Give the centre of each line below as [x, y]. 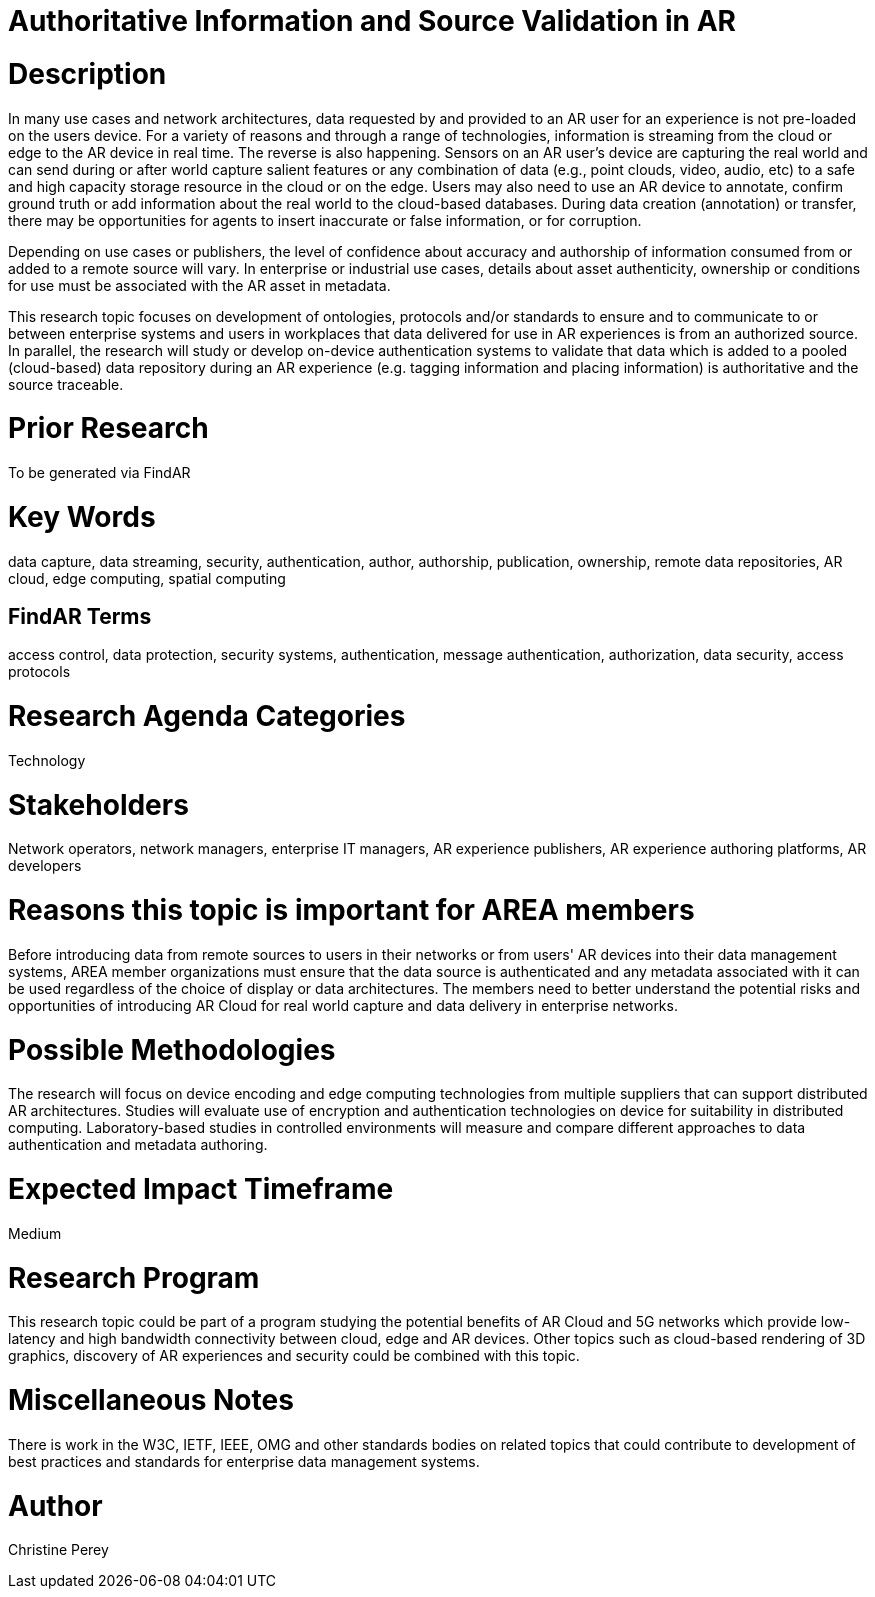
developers [45, 866]
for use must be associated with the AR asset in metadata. [199, 285]
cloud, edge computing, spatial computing [147, 578]
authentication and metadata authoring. [138, 1145]
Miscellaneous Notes [151, 1400]
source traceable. [66, 384]
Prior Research [108, 428]
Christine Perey [58, 1550]
